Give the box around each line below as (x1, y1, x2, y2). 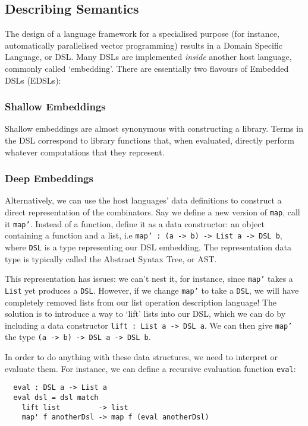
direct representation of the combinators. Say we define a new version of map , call (5, 205, 300, 218)
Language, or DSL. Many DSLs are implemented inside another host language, (5, 50, 292, 63)
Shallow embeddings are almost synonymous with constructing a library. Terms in (5, 122, 303, 135)
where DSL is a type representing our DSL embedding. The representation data (5, 240, 292, 253)
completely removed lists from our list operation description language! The (5, 295, 277, 308)
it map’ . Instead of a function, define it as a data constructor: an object (5, 217, 265, 230)
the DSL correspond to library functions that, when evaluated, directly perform (5, 133, 294, 146)
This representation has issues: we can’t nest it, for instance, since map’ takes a (5, 272, 293, 285)
